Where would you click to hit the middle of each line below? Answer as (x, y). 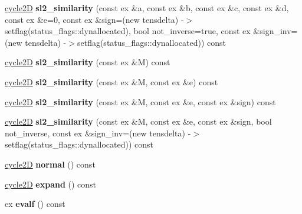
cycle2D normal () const (50, 164)
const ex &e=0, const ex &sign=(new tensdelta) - (94, 19)
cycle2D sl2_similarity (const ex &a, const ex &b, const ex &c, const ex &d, (147, 8)
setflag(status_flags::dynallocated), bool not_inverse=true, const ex (128, 31)
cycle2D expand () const (51, 184)
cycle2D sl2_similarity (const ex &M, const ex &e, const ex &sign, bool (138, 121)
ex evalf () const (35, 204)
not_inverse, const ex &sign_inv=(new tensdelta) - (98, 133)
